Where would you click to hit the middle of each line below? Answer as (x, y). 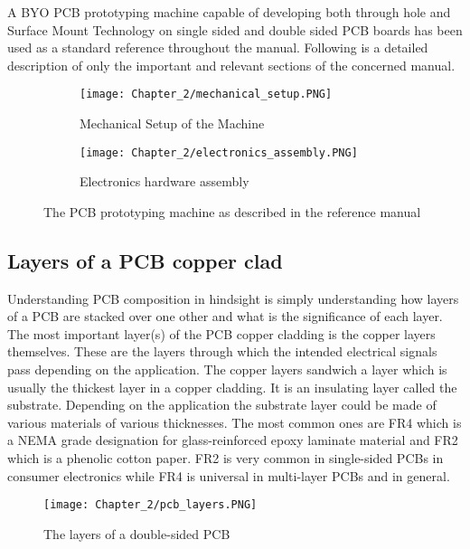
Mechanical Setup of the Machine (172, 123)
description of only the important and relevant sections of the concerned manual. (231, 65)
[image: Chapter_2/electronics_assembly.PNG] (219, 152)
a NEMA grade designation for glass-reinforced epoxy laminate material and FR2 (233, 440)
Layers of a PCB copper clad (145, 260)
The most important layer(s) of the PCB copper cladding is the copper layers (221, 333)
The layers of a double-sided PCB (137, 533)
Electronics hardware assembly (164, 181)
